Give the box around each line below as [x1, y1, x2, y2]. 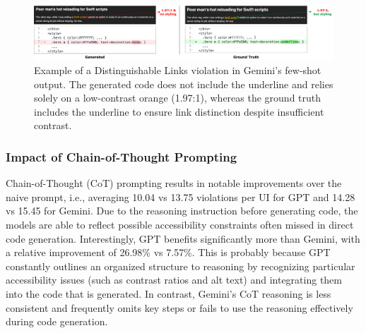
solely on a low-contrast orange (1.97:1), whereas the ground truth [34, 90, 321, 105]
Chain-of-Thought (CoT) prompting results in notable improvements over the [6, 176, 342, 190]
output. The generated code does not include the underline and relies [34, 76, 333, 91]
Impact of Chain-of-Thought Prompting [6, 147, 237, 165]
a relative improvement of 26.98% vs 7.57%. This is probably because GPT [6, 245, 331, 260]
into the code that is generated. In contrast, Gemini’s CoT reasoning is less [6, 286, 331, 301]
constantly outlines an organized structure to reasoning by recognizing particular [6, 258, 355, 273]
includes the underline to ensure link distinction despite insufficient [34, 104, 324, 119]
